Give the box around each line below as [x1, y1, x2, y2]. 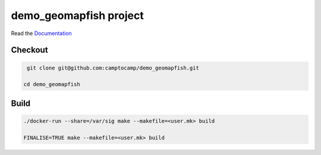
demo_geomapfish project [11, 9, 144, 22]
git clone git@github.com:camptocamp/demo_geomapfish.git [27, 64, 199, 71]
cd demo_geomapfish [23, 81, 80, 88]
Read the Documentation [11, 30, 73, 37]
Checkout [11, 45, 48, 55]
